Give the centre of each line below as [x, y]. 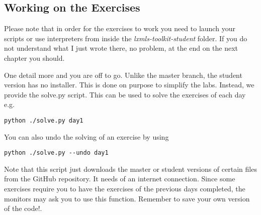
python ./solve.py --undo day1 [56, 153]
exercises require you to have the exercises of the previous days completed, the [125, 189]
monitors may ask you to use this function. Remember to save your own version [127, 198]
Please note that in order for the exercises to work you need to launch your [120, 28]
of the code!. [23, 208]
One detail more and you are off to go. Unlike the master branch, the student [123, 75]
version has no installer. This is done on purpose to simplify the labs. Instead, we [129, 85]
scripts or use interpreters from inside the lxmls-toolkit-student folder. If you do [126, 38]
